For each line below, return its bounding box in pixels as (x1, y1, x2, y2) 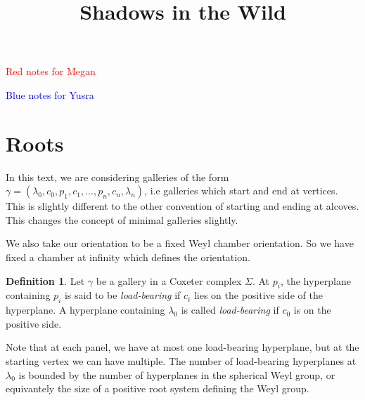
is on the (293, 302, 331, 317)
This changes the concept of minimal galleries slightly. (6, 212, 238, 227)
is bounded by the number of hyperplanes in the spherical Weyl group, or (18, 367, 335, 382)
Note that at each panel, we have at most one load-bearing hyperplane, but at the (6, 340, 359, 354)
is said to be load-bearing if (64, 288, 181, 302)
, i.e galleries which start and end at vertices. (144, 183, 338, 198)
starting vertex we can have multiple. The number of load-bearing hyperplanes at (6, 354, 357, 368)
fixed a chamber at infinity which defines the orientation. (6, 250, 250, 265)
